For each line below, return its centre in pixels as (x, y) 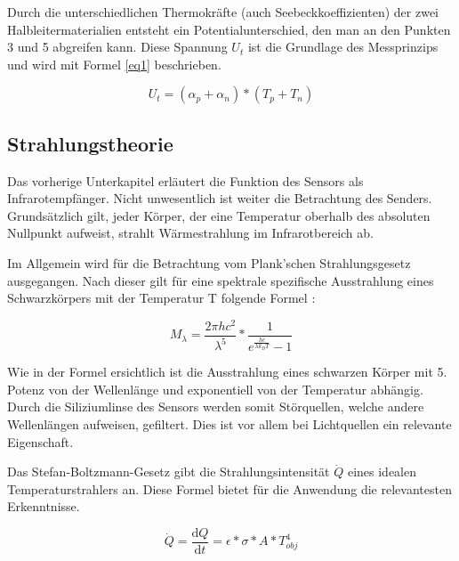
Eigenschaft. (40, 441)
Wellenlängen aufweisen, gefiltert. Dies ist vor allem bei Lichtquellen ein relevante (229, 424)
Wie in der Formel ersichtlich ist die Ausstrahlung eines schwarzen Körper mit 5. (227, 372)
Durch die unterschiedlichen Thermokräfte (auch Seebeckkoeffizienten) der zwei (223, 12)
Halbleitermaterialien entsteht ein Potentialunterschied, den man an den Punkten (229, 29)
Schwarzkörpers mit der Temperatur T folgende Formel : (161, 298)
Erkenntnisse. (44, 506)
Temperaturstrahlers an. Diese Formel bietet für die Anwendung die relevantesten (229, 488)
